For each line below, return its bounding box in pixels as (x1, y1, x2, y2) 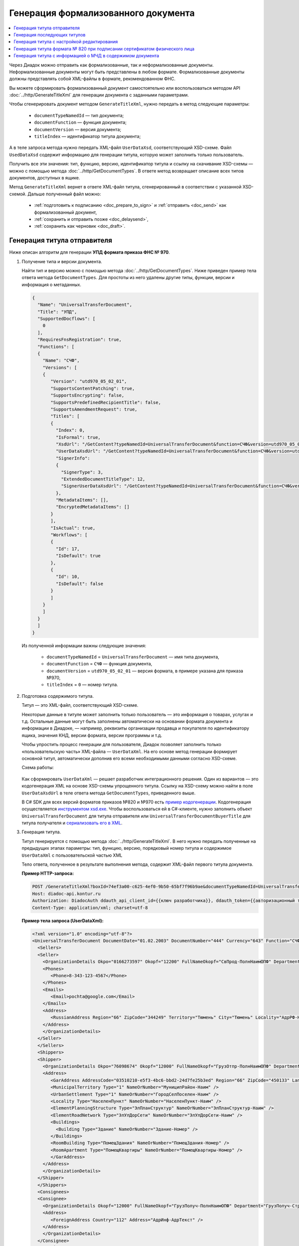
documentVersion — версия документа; (34, 126, 122, 132)
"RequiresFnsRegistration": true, (37, 337, 122, 342)
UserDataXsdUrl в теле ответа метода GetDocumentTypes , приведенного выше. (21, 790, 196, 796)
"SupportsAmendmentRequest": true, (50, 407, 138, 412)
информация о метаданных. (21, 282, 82, 288)
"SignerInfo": (55, 455, 91, 461)
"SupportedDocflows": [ (37, 315, 96, 321)
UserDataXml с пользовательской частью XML (21, 852, 123, 858)
